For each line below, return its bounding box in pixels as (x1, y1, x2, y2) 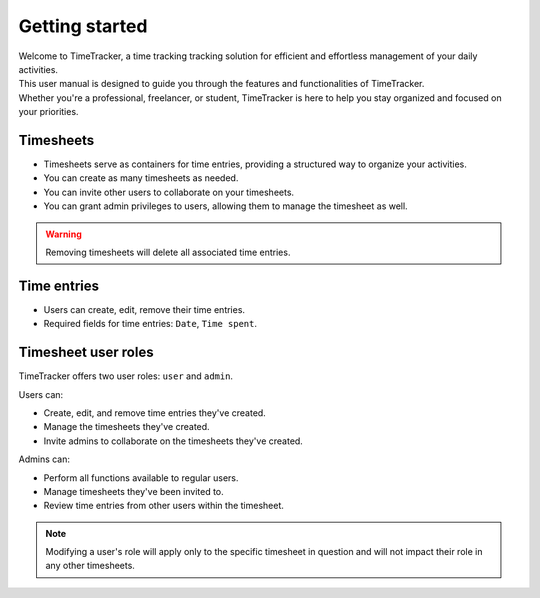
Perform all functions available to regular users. (43, 471, 239, 484)
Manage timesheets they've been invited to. (43, 485, 224, 497)
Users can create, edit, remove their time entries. (43, 303, 245, 315)
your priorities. (18, 106, 79, 118)
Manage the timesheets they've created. (43, 421, 210, 433)
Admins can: (18, 453, 70, 465)
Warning (45, 228, 82, 240)
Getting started (18, 15, 148, 37)
